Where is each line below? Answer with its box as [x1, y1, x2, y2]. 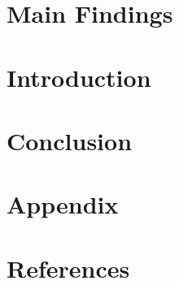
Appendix [7, 188, 119, 221]
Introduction [7, 60, 151, 93]
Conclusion [7, 123, 133, 157]
